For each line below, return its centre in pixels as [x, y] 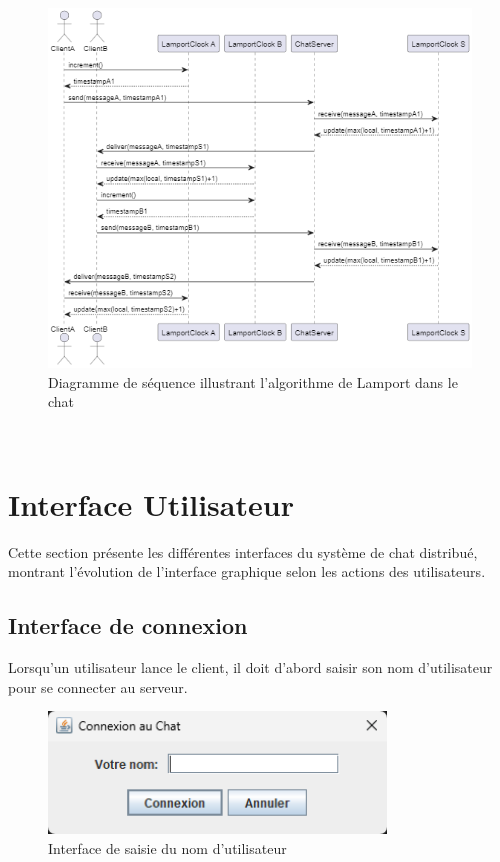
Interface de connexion [128, 625]
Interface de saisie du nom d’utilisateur [167, 847]
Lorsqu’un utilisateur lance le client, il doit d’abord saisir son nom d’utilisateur [250, 667]
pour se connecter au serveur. [98, 686]
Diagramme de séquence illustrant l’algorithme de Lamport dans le [253, 381]
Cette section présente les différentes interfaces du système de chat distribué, [243, 551]
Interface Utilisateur [151, 503]
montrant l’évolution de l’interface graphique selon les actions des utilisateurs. [247, 571]
